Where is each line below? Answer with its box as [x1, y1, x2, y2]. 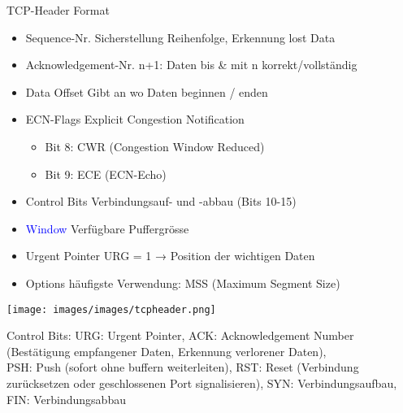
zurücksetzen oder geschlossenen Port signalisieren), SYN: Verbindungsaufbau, [6, 374, 397, 391]
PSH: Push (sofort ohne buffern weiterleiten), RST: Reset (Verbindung [6, 359, 359, 376]
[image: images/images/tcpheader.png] [6, 303, 216, 315]
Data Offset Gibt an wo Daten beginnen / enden [25, 83, 268, 100]
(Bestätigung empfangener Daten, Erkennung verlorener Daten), [6, 342, 327, 359]
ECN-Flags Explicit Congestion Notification [25, 111, 245, 128]
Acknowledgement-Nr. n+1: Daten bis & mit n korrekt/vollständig [25, 56, 357, 73]
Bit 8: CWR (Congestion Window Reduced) [45, 137, 265, 154]
